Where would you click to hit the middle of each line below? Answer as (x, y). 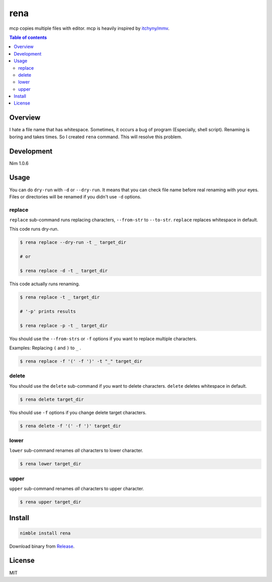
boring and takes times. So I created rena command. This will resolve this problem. (96, 137)
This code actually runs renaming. (45, 284)
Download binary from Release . (42, 546)
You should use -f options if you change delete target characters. (78, 412)
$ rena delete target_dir (52, 399)
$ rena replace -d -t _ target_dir (64, 271)
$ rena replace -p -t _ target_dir (64, 325)
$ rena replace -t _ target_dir (60, 297)
